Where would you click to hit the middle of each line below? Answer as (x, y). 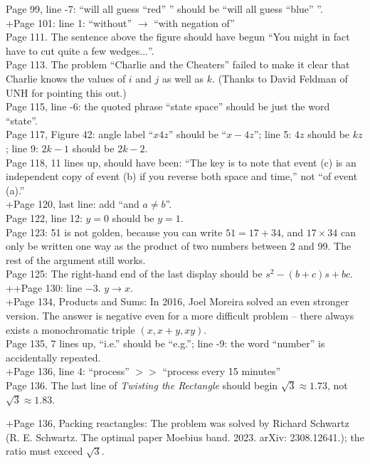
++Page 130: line (44, 287)
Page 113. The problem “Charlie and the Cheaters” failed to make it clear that (178, 64)
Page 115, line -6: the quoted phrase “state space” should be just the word (168, 106)
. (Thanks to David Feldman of (280, 78)
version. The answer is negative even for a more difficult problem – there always (180, 316)
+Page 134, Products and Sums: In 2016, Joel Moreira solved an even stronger (178, 301)
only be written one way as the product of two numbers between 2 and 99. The (179, 246)
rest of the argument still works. (76, 259)
